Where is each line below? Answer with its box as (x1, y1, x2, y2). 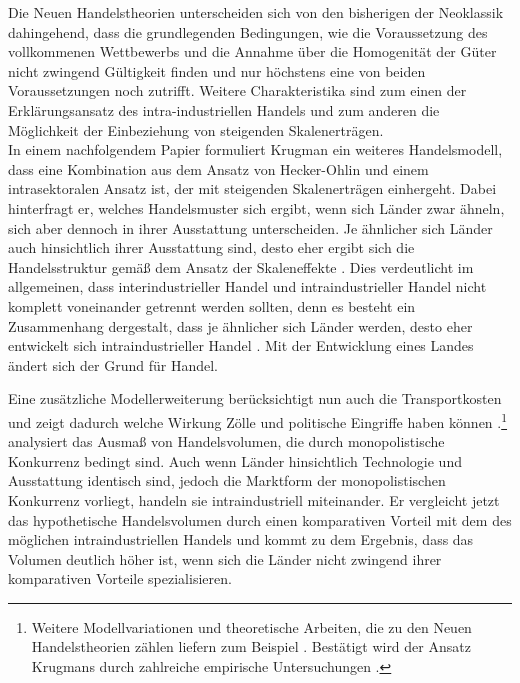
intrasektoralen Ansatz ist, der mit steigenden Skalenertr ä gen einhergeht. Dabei (8, 178, 497, 199)
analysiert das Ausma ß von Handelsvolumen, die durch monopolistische (8, 431, 445, 452)
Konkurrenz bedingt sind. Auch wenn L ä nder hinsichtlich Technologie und (8, 450, 462, 471)
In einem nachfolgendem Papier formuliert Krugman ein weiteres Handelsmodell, (8, 139, 503, 160)
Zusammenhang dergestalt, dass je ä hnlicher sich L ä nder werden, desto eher (8, 315, 473, 336)
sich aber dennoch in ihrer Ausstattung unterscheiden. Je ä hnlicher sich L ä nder (8, 217, 493, 238)
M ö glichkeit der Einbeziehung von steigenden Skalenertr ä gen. (8, 119, 384, 140)
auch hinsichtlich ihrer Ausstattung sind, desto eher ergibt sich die (8, 237, 415, 258)
